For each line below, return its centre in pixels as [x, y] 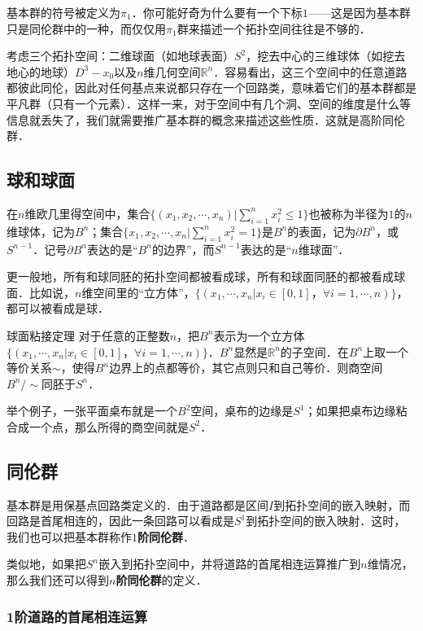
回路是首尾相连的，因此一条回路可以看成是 [120, 521]
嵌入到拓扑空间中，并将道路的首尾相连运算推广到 [230, 564]
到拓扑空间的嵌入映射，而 [342, 504]
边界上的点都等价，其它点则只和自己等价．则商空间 [246, 368]
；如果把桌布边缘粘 [356, 411]
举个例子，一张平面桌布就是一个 [92, 411]
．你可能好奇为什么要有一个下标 [217, 12]
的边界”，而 [183, 249]
